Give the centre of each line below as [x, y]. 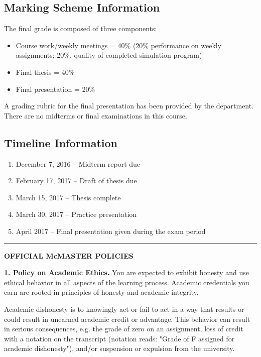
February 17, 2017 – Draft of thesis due [76, 181]
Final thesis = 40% [45, 72]
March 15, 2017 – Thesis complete [68, 197]
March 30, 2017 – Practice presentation [76, 214]
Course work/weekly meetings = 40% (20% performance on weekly [119, 45]
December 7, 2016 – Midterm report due [78, 163]
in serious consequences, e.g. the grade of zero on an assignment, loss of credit [124, 329]
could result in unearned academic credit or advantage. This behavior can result [127, 319]
